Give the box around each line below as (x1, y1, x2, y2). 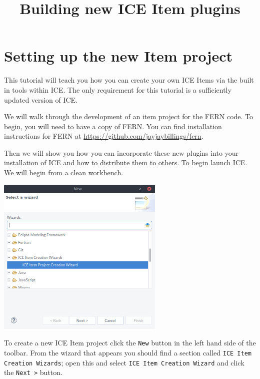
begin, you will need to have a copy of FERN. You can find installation (4, 121, 222, 131)
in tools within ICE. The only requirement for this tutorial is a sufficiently (4, 84, 231, 95)
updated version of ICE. (4, 94, 77, 105)
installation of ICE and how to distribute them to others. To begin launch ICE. (4, 157, 247, 168)
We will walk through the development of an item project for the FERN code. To (4, 111, 253, 122)
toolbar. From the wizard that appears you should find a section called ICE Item (4, 347, 252, 357)
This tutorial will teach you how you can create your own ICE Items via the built (4, 75, 254, 85)
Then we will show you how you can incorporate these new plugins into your (4, 147, 238, 158)
